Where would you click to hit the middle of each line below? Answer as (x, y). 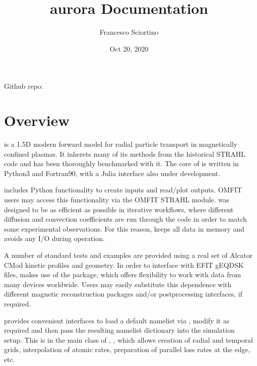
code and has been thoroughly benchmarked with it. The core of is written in (122, 163)
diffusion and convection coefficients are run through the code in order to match (126, 219)
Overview (37, 120)
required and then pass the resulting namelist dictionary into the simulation (119, 330)
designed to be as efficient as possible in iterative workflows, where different (119, 209)
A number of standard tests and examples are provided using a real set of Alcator (128, 255)
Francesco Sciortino (129, 32)
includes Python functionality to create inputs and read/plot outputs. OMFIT (123, 190)
